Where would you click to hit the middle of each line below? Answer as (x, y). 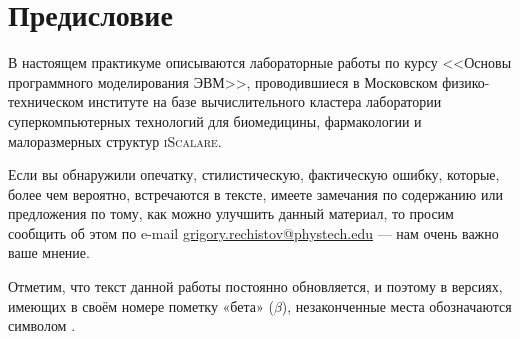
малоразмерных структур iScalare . (115, 140)
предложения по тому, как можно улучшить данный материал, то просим (231, 213)
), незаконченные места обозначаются (396, 305)
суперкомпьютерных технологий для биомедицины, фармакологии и (215, 120)
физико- (466, 81)
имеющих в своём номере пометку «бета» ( (141, 305)
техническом (46, 101)
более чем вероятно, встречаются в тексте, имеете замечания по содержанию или (255, 193)
